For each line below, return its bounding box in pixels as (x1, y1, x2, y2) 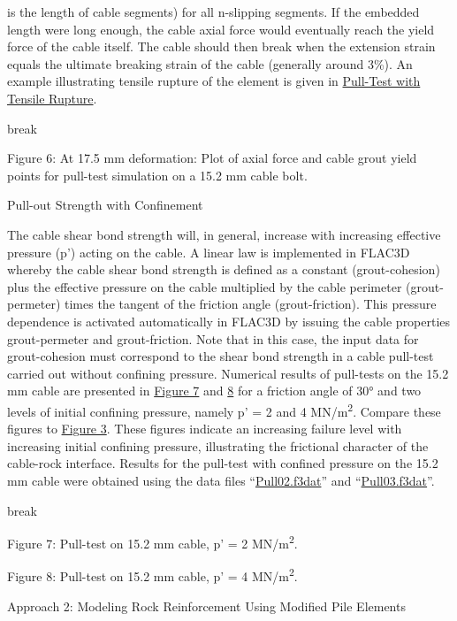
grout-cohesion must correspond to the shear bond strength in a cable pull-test (7, 347, 434, 365)
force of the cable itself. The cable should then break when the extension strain (7, 37, 436, 56)
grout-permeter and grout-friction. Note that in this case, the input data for (7, 329, 419, 348)
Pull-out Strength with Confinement (7, 195, 203, 214)
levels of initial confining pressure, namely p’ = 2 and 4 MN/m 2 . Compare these (7, 399, 441, 420)
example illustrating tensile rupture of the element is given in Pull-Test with (7, 72, 421, 90)
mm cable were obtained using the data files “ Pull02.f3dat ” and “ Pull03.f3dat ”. (7, 471, 435, 489)
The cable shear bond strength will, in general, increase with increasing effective (7, 225, 441, 243)
